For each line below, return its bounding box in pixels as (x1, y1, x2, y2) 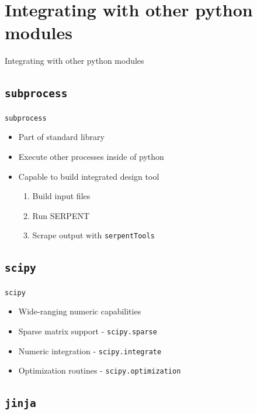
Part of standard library (18, 131, 105, 143)
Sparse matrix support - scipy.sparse (18, 325, 157, 337)
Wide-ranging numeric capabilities (18, 305, 141, 317)
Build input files (32, 190, 91, 202)
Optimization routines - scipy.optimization (18, 364, 181, 377)
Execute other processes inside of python (18, 150, 164, 162)
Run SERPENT (32, 209, 90, 221)
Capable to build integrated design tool (18, 170, 159, 182)
